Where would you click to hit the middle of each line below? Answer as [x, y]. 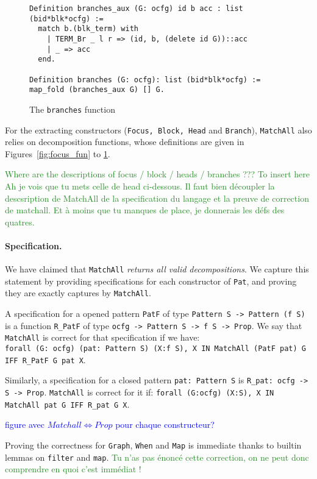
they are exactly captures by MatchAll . [78, 293]
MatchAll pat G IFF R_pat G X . [67, 404]
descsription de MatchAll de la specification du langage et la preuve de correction [157, 198]
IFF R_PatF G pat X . [45, 359]
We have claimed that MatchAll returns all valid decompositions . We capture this [157, 269]
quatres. [20, 222]
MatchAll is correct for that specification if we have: [102, 337]
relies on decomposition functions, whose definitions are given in [125, 142]
